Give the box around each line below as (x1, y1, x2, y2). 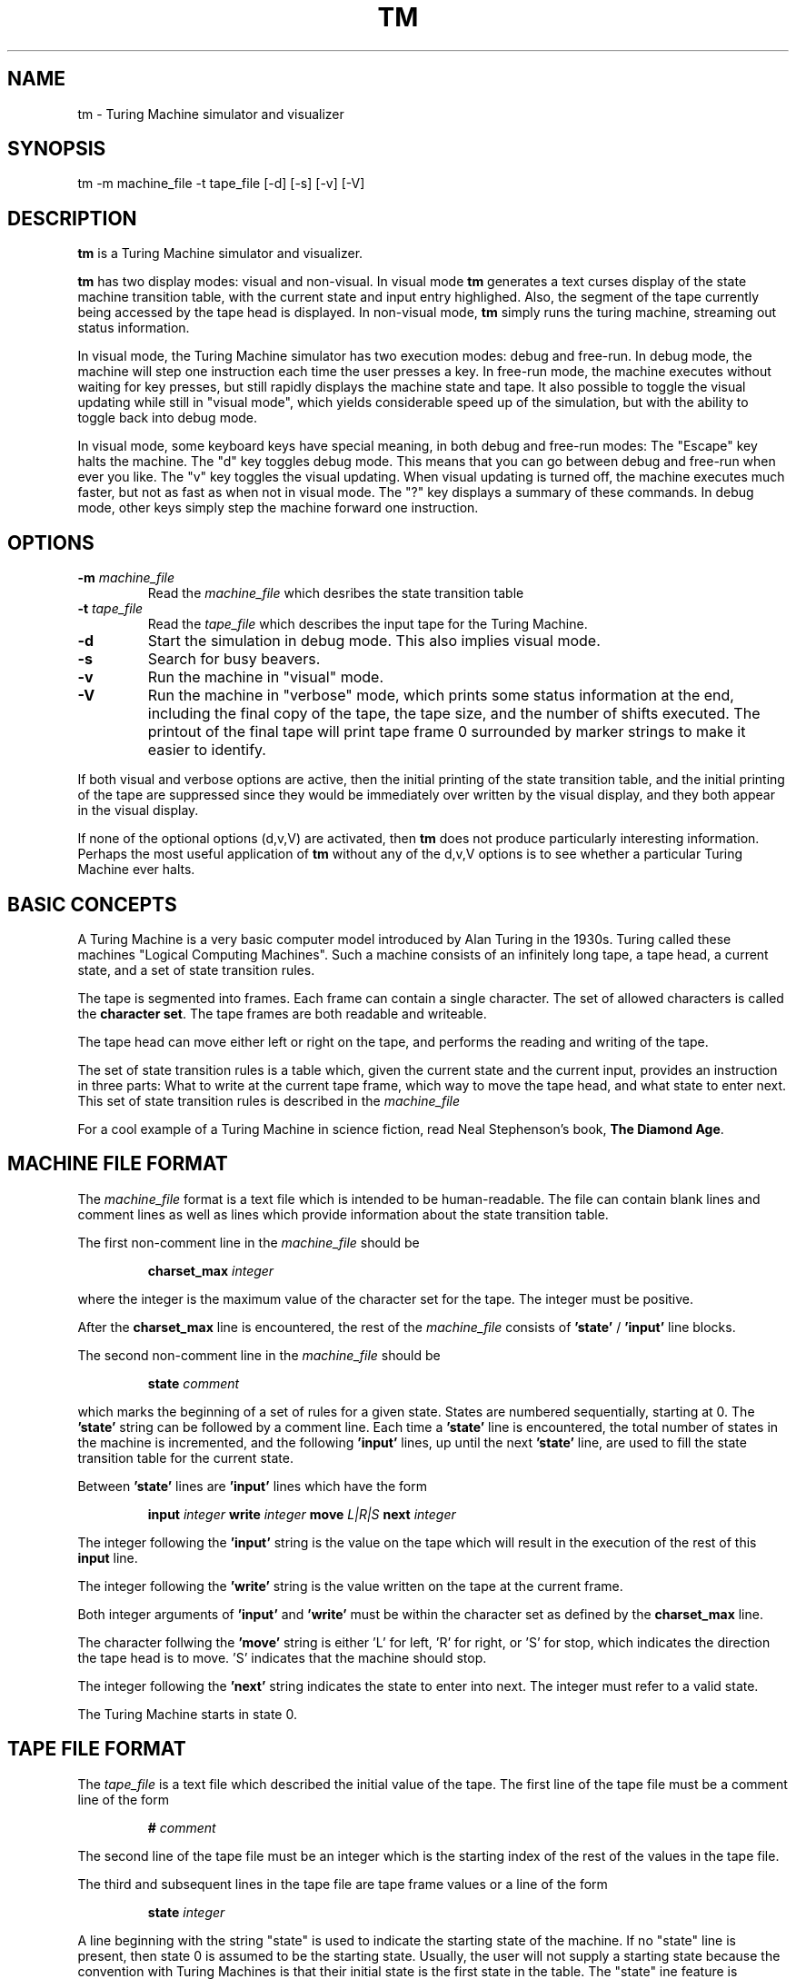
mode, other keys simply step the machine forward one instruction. (77, 500, 479, 516)
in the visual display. (77, 802, 199, 819)
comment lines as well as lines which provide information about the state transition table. (77, 1206, 609, 1222)
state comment (147, 1375, 240, 1391)
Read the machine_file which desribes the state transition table (147, 585, 524, 602)
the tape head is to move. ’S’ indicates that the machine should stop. (77, 1649, 487, 1666)
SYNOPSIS (7, 137, 106, 161)
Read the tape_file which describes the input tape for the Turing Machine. (147, 616, 588, 632)
